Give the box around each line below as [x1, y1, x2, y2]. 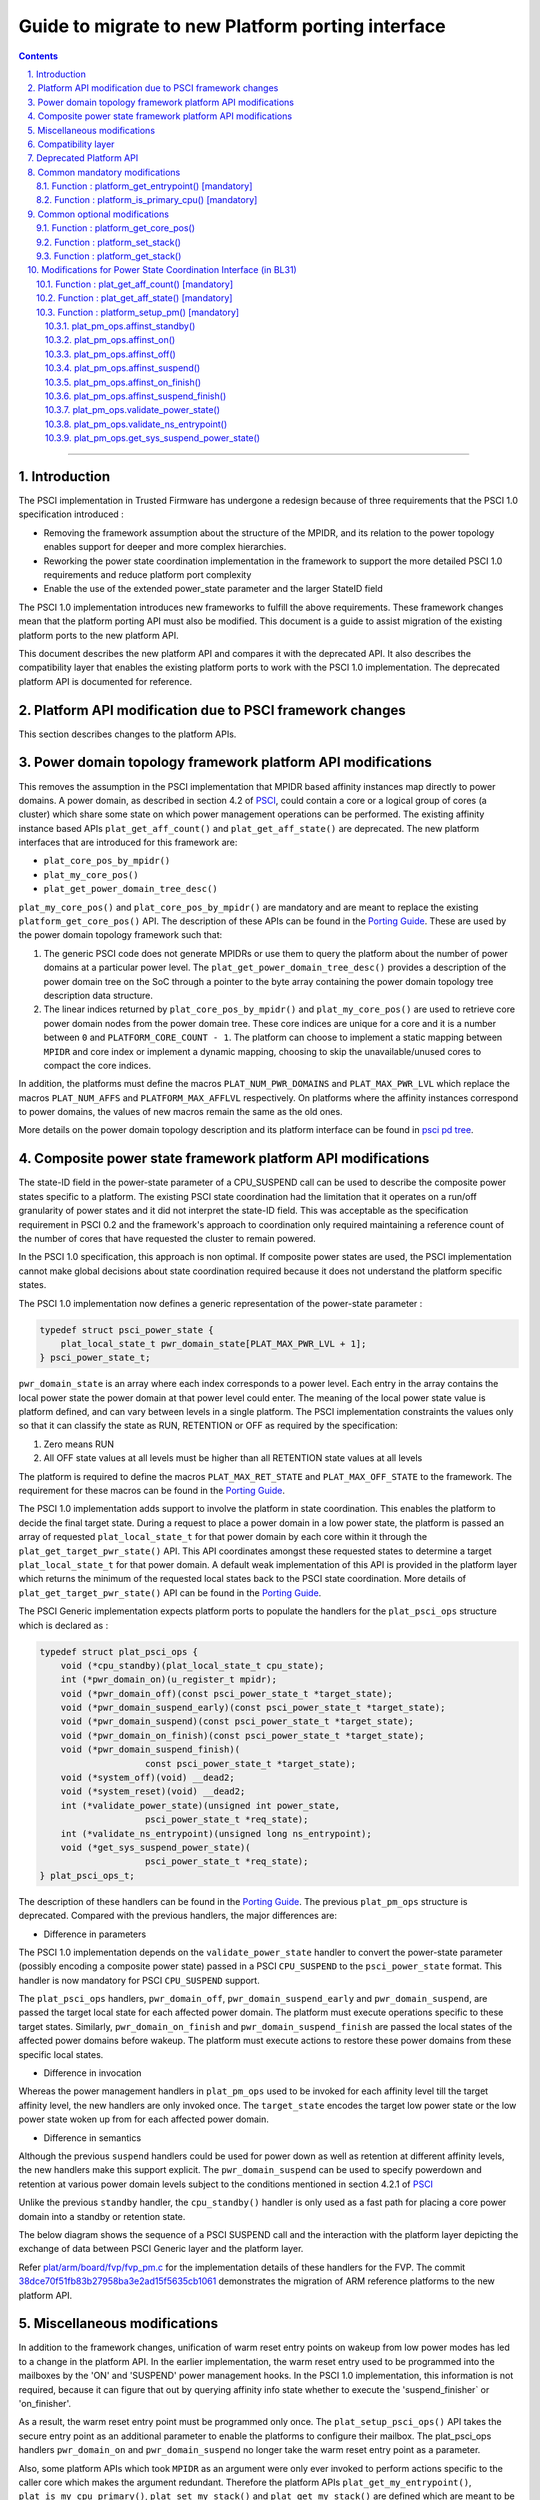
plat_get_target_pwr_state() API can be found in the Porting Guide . [18, 1586, 322, 1599]
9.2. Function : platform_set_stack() [36, 236, 182, 248]
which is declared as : [18, 1619, 109, 1631]
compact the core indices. [43, 1059, 152, 1071]
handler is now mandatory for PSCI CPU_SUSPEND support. [18, 1974, 260, 1986]
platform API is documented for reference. [18, 675, 193, 687]
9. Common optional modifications [27, 208, 170, 220]
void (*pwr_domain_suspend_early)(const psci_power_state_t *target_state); [60, 1702, 446, 1714]
